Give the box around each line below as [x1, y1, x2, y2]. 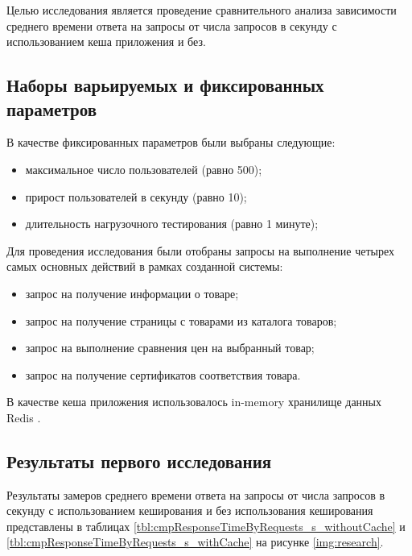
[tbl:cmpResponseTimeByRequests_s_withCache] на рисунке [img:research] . [6, 533, 384, 550]
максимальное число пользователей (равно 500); [25, 160, 262, 177]
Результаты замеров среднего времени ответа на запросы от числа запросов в [6, 486, 385, 503]
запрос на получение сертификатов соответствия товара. [25, 366, 301, 383]
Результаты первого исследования [6, 448, 272, 473]
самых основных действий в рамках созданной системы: [6, 258, 283, 275]
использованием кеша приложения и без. [6, 33, 206, 50]
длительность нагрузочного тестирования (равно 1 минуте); [25, 215, 319, 232]
